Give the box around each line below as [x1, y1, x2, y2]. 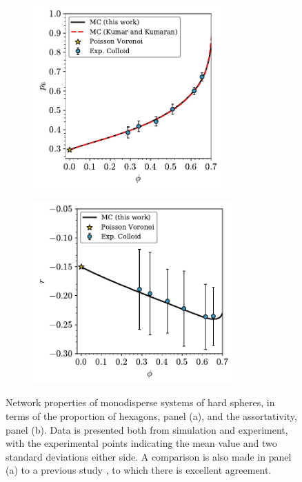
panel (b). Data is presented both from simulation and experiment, [6, 422, 288, 436]
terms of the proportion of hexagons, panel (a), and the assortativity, [6, 408, 297, 423]
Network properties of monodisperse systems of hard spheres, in [6, 395, 275, 410]
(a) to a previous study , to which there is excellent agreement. [6, 463, 272, 477]
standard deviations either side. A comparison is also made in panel [6, 449, 292, 463]
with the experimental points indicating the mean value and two [6, 436, 277, 450]
